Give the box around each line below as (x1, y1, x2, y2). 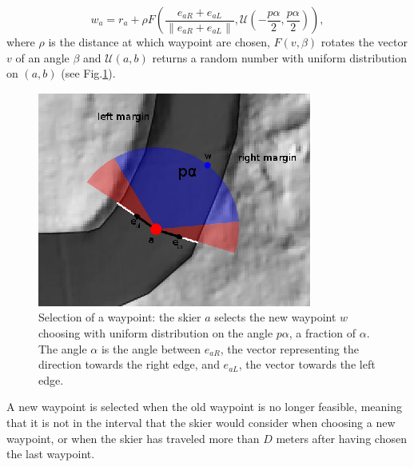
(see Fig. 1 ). (61, 65, 116, 82)
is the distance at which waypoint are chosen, (48, 34, 270, 50)
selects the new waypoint (214, 309, 336, 325)
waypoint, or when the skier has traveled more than (6, 429, 260, 446)
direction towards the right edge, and (38, 356, 220, 373)
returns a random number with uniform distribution (152, 49, 408, 66)
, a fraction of (289, 324, 356, 341)
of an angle (15, 49, 70, 66)
